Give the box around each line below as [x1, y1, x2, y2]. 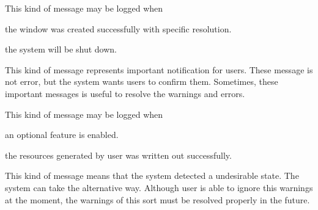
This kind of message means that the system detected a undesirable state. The [5, 169, 299, 182]
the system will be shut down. [5, 43, 117, 56]
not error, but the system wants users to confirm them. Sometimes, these [5, 75, 278, 88]
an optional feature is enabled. [5, 128, 119, 141]
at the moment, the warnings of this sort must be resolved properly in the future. [5, 193, 310, 206]
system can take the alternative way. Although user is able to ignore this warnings [5, 181, 313, 194]
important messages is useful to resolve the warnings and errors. [5, 87, 245, 100]
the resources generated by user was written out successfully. [5, 148, 232, 161]
